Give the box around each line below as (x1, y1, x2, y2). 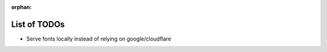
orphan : (11, 4, 32, 10)
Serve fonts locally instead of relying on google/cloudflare (26, 35, 171, 42)
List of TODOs (11, 19, 65, 30)
